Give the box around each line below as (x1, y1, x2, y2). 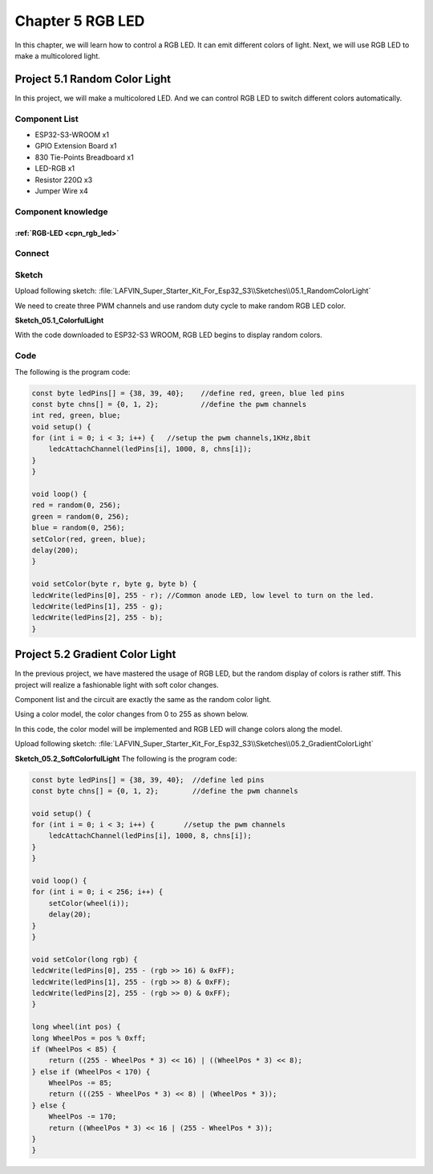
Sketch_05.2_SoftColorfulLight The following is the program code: (14, 754, 237, 763)
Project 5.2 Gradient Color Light (14, 648, 176, 661)
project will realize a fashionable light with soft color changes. (14, 680, 220, 689)
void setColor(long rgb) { (31, 955, 138, 964)
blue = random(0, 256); (31, 523, 126, 533)
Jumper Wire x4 (34, 185, 88, 196)
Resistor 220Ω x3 (34, 175, 93, 185)
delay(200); (31, 546, 79, 555)
